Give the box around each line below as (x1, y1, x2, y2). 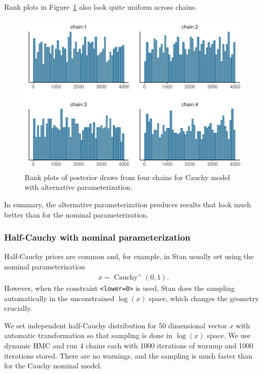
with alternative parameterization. (25, 182, 133, 192)
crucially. (4, 303, 32, 313)
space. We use (206, 330, 251, 341)
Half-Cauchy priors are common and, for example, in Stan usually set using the (4, 251, 254, 262)
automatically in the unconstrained (4, 292, 115, 303)
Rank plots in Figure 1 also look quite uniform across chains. (4, 2, 197, 12)
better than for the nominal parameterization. (4, 209, 148, 220)
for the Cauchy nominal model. (4, 360, 102, 371)
